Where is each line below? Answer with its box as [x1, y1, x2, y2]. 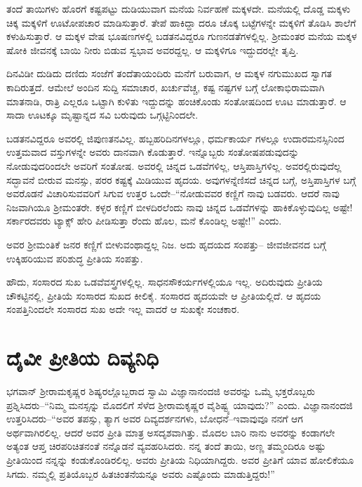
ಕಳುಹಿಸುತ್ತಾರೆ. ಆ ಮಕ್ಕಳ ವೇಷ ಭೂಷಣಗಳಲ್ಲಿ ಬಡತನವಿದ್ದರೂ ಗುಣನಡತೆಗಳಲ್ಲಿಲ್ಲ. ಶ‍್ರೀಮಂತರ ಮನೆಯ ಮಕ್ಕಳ [6, 29, 357, 44]
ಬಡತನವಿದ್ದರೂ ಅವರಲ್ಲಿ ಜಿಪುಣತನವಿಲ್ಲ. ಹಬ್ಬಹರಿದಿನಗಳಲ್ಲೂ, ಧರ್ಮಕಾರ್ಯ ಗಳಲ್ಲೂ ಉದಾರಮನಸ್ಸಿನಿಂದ [6, 131, 344, 145]
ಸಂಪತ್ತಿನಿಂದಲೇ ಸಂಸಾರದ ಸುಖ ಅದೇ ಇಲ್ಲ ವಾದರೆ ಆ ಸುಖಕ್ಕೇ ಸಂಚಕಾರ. [6, 302, 240, 316]
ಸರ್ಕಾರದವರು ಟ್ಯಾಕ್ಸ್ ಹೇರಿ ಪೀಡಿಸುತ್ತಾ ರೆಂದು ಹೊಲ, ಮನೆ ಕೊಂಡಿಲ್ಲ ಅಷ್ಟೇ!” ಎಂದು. [6, 213, 282, 228]
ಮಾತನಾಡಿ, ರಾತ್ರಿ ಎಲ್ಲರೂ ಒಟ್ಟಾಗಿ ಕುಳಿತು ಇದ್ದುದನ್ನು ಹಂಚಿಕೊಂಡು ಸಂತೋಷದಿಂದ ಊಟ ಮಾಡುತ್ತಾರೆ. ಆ [6, 93, 347, 108]
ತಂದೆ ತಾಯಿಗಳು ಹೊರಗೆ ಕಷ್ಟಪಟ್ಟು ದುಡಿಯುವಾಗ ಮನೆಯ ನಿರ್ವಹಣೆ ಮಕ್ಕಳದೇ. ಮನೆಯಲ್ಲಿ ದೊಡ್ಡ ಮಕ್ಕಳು [6, 1, 351, 15]
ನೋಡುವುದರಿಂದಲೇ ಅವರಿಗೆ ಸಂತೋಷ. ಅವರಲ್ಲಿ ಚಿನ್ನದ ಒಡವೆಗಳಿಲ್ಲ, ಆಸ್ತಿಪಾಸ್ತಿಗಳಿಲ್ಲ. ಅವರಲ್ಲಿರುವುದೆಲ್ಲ [6, 158, 342, 173]
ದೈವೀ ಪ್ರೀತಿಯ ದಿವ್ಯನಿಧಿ [6, 343, 159, 372]
